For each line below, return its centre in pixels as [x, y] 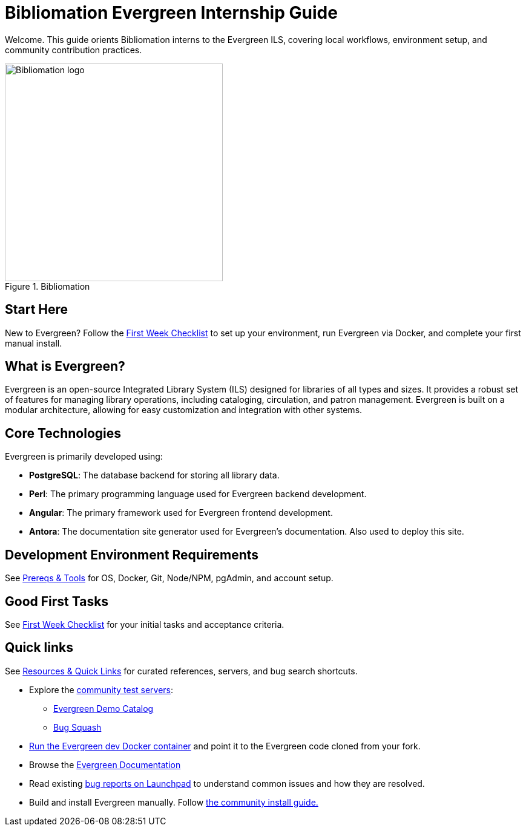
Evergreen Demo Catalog [104, 708]
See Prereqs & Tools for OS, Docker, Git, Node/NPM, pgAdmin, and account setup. [169, 578]
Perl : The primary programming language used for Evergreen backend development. [198, 494]
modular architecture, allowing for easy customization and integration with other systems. [184, 410]
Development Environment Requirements [132, 555]
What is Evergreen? [65, 367]
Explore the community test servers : [101, 689]
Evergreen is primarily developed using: [84, 457]
